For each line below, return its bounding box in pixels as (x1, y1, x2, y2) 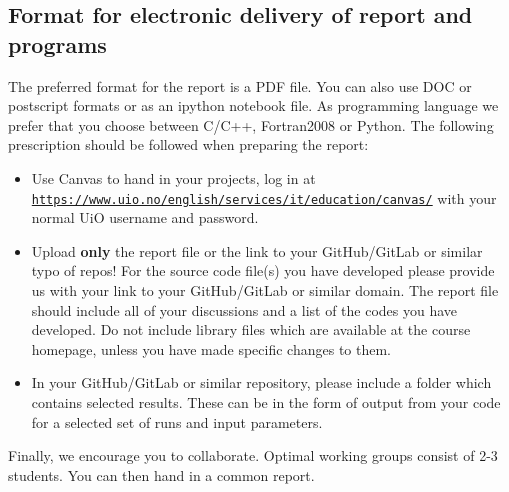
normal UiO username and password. (31, 207, 259, 228)
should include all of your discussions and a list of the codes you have (31, 299, 458, 320)
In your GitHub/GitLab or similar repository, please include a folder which (31, 372, 492, 393)
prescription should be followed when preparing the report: (8, 134, 369, 155)
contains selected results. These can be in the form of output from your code (31, 391, 501, 412)
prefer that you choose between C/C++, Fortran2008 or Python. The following (8, 114, 494, 135)
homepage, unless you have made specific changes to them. (31, 338, 391, 359)
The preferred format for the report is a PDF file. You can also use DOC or (8, 75, 472, 96)
